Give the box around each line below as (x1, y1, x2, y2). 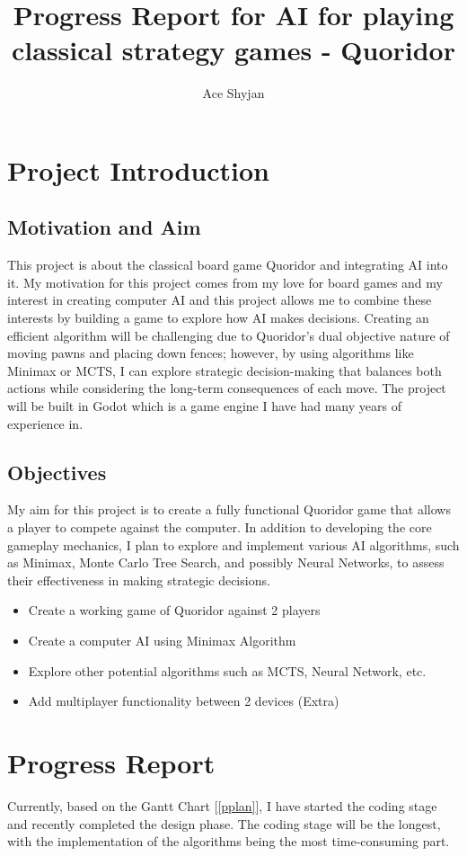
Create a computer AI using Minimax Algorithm (28, 631, 296, 649)
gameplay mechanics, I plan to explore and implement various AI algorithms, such (7, 535, 460, 554)
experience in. (7, 414, 84, 432)
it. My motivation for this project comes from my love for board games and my (7, 272, 443, 291)
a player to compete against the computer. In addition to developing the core (7, 518, 432, 537)
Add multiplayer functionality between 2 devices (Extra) (28, 691, 339, 710)
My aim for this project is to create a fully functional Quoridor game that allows (7, 500, 451, 519)
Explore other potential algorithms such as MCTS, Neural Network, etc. (28, 661, 427, 680)
